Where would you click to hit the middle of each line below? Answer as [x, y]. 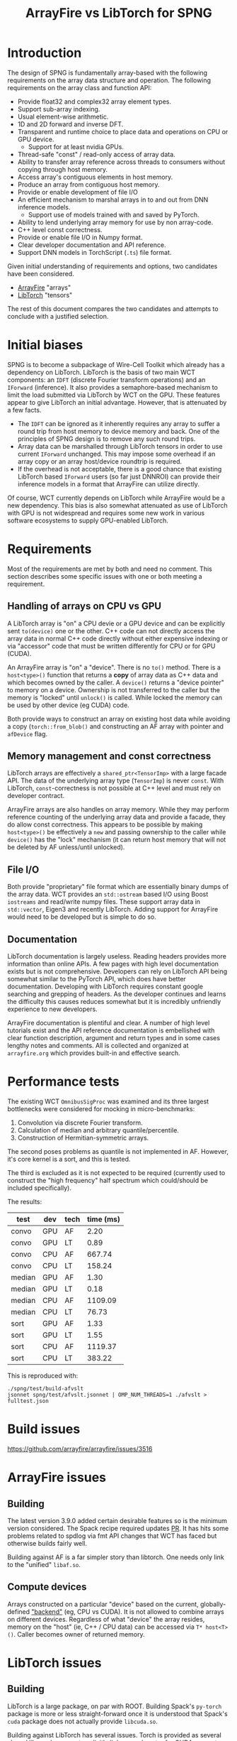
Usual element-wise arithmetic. [63, 116]
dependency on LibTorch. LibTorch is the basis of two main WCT [102, 372]
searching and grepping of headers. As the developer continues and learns [117, 994]
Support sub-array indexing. [59, 109]
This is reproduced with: [43, 1376]
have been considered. [41, 273]
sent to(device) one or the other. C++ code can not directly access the [111, 631]
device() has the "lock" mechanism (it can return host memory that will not [117, 840]
